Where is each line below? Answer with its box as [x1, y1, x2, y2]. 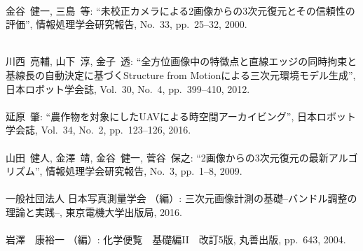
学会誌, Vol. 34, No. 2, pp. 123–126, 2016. [6, 122, 191, 137]
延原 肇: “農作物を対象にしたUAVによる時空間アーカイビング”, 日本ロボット [6, 108, 357, 123]
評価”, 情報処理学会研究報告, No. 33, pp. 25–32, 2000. [6, 17, 247, 31]
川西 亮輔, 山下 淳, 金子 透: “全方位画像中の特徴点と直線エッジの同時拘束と [6, 54, 357, 69]
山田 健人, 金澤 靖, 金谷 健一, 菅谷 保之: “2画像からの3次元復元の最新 [6, 150, 329, 164]
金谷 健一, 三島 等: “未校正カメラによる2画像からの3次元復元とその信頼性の [6, 3, 355, 17]
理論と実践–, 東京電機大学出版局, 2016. [6, 204, 182, 219]
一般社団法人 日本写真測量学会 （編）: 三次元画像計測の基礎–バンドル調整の [6, 191, 357, 206]
